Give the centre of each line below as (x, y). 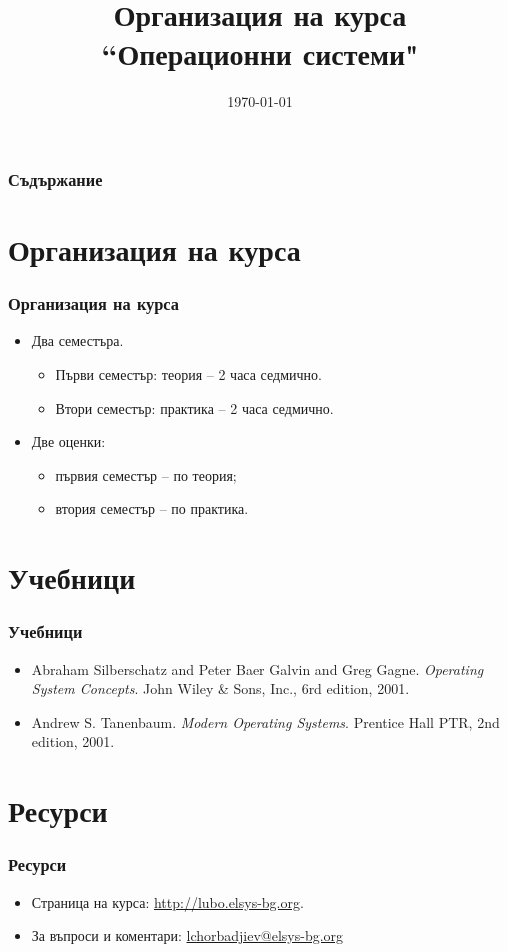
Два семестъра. (77, 340)
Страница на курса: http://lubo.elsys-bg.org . (167, 901)
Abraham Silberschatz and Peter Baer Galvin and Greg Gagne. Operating (257, 668)
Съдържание (55, 178)
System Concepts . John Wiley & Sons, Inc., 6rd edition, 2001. (220, 688)
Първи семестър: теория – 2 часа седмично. (188, 374)
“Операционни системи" (260, 53)
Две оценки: (68, 441)
